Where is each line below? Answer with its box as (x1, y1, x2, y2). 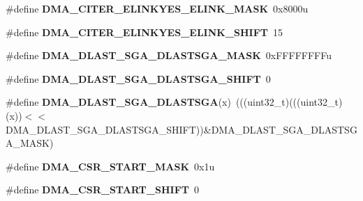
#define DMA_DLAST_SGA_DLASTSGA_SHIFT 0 (6, 71, 271, 86)
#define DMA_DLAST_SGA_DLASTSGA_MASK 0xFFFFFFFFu (6, 48, 332, 63)
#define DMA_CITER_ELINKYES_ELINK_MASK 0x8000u (6, 1, 309, 15)
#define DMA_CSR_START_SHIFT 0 (6, 182, 199, 197)
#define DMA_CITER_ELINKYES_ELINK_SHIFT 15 (6, 24, 283, 39)
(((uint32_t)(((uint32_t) (235, 95, 343, 109)
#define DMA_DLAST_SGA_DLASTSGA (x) (6, 95, 231, 109)
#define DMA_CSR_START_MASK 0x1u (6, 159, 215, 173)
